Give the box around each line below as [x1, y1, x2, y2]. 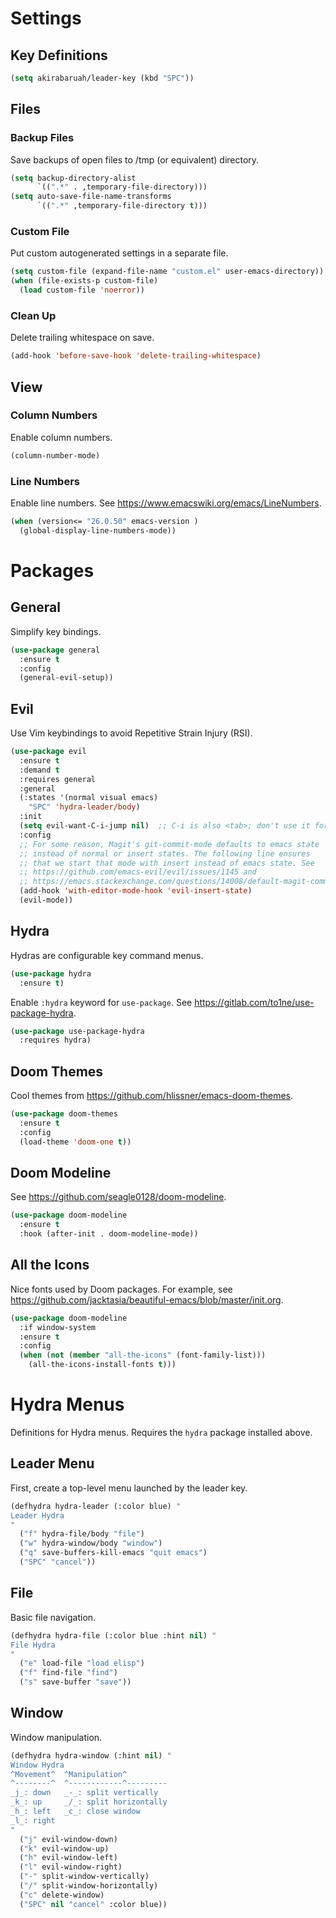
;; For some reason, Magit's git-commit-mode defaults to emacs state [19, 839, 320, 849]
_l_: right [10, 1815, 56, 1826]
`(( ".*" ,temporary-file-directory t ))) [36, 201, 208, 211]
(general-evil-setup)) [19, 673, 114, 683]
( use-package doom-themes [10, 1109, 118, 1119]
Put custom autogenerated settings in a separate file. [10, 247, 229, 259]
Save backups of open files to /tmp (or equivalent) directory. [10, 153, 260, 166]
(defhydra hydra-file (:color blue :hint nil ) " [10, 1630, 217, 1641]
